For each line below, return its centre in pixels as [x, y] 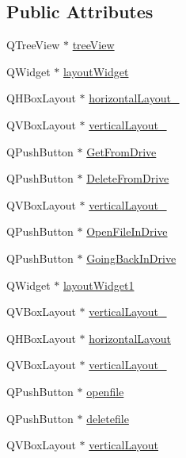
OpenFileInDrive [127, 231]
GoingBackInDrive [131, 258]
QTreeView [33, 45]
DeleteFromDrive [128, 178]
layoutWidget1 [99, 285]
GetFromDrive [121, 151]
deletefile [108, 418]
